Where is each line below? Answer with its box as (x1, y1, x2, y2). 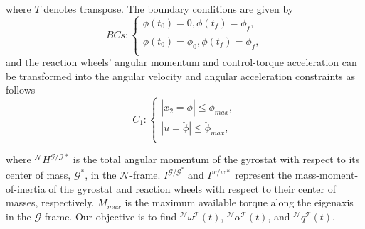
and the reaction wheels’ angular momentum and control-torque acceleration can (6, 55, 357, 69)
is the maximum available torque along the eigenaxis (125, 195, 354, 210)
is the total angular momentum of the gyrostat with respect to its (73, 152, 360, 167)
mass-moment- (295, 167, 359, 182)
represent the (235, 167, 292, 182)
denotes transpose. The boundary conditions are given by (43, 1, 294, 16)
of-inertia (6, 181, 46, 196)
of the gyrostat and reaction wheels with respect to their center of (48, 181, 337, 196)
